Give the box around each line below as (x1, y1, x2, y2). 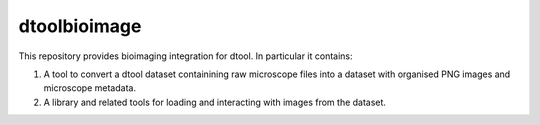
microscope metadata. (43, 82, 137, 94)
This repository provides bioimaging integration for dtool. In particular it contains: (18, 50, 354, 62)
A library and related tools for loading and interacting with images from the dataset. (43, 96, 387, 108)
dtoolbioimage (18, 15, 142, 37)
